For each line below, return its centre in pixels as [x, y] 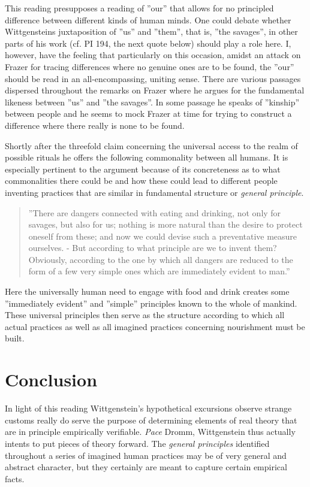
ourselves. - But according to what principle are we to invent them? [153, 248]
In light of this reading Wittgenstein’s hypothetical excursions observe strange [148, 408]
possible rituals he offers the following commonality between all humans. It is [147, 157]
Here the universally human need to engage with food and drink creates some [147, 291]
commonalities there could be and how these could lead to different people [141, 181]
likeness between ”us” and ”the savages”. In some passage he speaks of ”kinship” [152, 102]
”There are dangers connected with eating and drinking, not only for [155, 212]
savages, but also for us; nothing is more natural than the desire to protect [165, 224]
